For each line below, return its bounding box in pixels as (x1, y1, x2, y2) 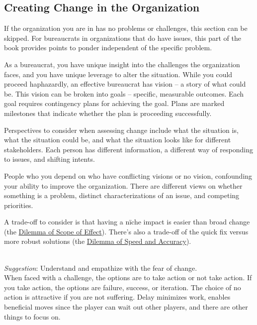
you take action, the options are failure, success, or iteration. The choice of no (4, 282, 241, 292)
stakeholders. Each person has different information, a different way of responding (4, 144, 253, 154)
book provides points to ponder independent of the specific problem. (4, 42, 212, 53)
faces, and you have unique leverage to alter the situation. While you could (4, 69, 233, 79)
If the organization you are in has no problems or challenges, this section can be (4, 23, 248, 33)
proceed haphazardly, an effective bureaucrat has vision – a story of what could (4, 79, 246, 89)
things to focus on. (4, 311, 61, 322)
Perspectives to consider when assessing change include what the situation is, (4, 124, 239, 135)
